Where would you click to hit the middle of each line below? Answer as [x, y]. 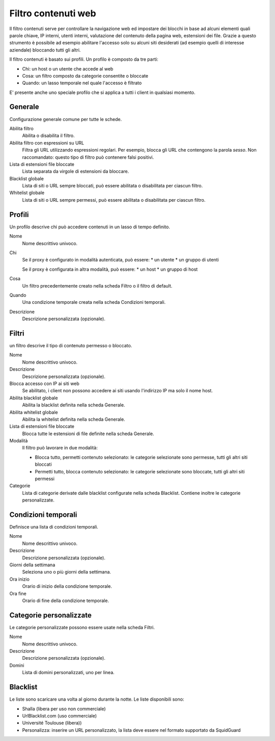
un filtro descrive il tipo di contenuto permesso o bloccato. [71, 345]
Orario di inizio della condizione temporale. [67, 586]
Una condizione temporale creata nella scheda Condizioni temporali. [94, 302]
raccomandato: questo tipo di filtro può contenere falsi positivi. [88, 157]
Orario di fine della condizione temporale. [66, 601]
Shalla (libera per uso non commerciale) [64, 709]
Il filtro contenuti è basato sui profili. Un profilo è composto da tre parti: [84, 59]
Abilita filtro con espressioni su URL [47, 142]
